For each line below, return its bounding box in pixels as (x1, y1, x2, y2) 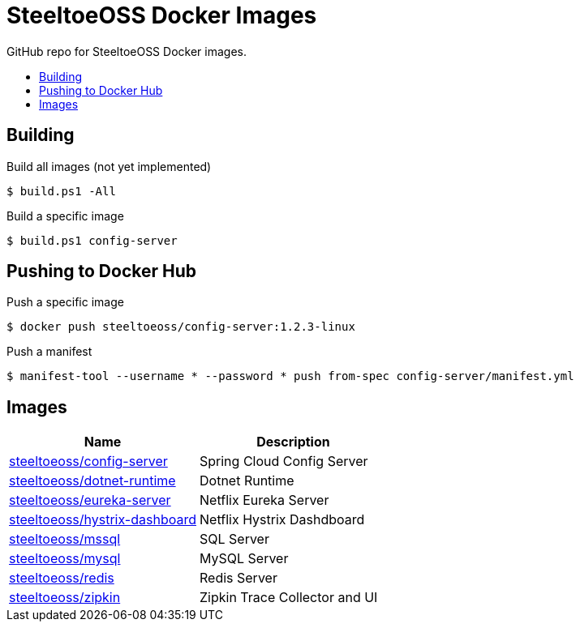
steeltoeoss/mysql (9, 550, 121, 567)
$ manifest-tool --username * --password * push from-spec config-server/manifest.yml (6, 370, 574, 383)
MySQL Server (200, 550, 289, 567)
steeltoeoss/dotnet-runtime (9, 472, 176, 489)
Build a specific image (6, 208, 124, 223)
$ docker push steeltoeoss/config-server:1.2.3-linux (6, 320, 355, 334)
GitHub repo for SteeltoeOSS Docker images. (6, 44, 247, 58)
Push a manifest (6, 344, 92, 359)
